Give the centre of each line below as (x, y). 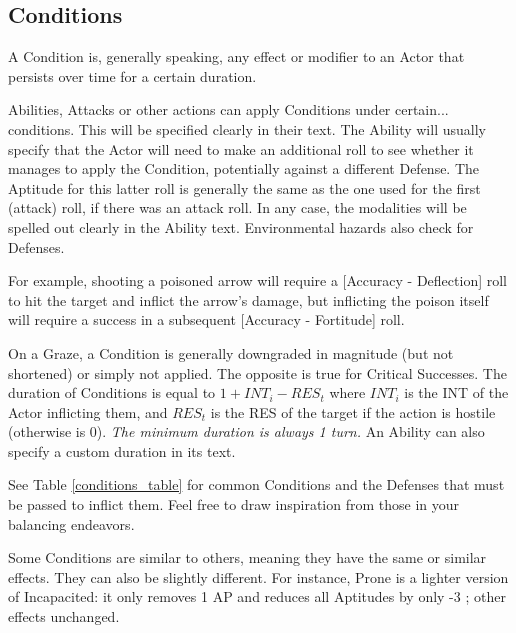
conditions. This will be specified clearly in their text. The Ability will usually (247, 128)
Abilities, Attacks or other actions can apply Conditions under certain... (228, 109)
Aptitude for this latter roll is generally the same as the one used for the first (244, 187)
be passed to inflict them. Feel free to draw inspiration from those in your (234, 504)
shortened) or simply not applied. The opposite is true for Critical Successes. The (257, 372)
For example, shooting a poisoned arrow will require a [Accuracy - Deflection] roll (257, 280)
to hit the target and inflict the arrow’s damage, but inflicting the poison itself (248, 299)
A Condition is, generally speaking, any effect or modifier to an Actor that (236, 56)
